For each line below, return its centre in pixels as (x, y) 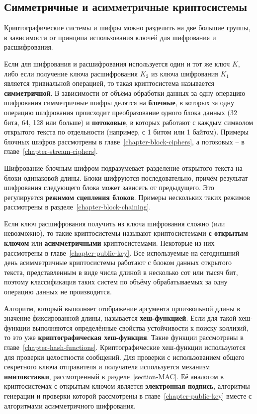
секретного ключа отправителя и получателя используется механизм (107, 367)
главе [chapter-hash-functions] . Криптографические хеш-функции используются (125, 347)
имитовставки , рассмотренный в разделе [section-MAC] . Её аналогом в (114, 376)
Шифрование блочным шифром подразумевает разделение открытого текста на (123, 168)
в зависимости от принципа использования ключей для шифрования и (110, 37)
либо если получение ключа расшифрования (71, 73)
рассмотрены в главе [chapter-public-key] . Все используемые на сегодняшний (122, 252)
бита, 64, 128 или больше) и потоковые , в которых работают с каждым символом (129, 122)
